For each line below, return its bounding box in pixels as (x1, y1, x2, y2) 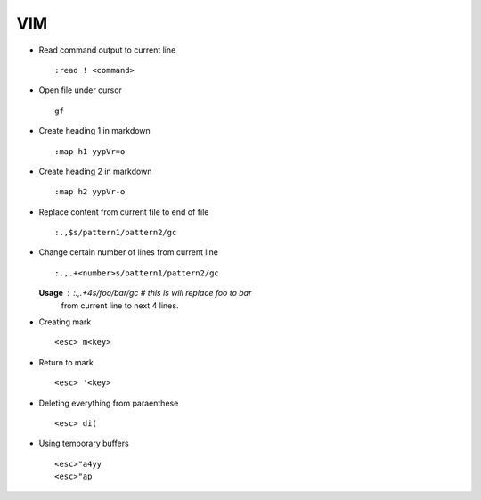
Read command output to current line (38, 45, 176, 55)
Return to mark (38, 357, 94, 367)
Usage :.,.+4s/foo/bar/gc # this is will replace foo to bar (38, 288, 252, 299)
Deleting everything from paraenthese (38, 398, 179, 408)
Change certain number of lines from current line (38, 247, 218, 258)
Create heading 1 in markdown (38, 126, 151, 136)
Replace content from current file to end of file (38, 206, 209, 217)
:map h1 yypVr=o (54, 146, 126, 156)
